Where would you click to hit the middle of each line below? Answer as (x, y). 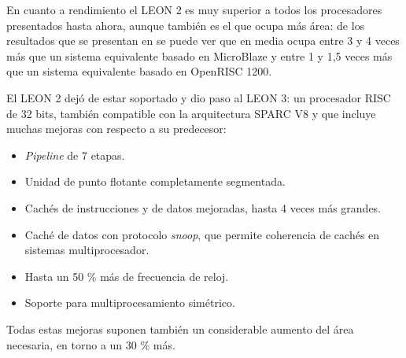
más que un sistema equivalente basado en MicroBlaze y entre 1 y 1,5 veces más (199, 55)
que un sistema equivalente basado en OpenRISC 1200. (139, 71)
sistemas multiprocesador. (87, 250)
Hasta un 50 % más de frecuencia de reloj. (127, 276)
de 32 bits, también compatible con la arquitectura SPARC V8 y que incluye (191, 113)
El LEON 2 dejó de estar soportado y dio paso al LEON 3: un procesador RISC (199, 97)
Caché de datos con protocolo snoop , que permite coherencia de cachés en (202, 234)
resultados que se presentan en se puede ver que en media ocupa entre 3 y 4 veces (203, 41)
